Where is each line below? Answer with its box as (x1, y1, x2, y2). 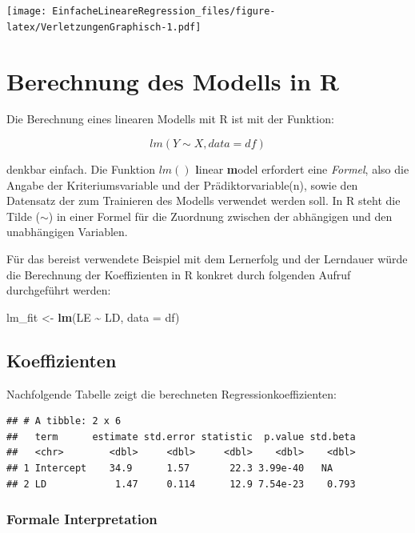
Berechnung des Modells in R (6, 64, 339, 97)
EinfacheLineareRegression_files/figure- (52, 6, 276, 17)
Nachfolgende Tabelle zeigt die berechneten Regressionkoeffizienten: (6, 385, 337, 402)
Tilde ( (6, 207, 40, 224)
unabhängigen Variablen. (6, 223, 128, 240)
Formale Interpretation (6, 509, 158, 529)
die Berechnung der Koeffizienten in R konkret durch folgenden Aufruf (6, 266, 351, 283)
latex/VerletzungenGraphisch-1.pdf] (6, 21, 202, 33)
